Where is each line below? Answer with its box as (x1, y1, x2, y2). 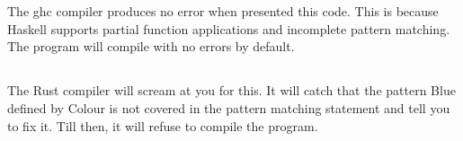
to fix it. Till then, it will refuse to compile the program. (7, 116, 318, 135)
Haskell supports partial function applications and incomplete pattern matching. (7, 19, 450, 38)
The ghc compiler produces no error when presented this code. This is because (7, 2, 439, 21)
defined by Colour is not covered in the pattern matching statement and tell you (7, 98, 450, 117)
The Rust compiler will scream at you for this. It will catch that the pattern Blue (7, 81, 456, 100)
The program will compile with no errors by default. (7, 37, 295, 56)
